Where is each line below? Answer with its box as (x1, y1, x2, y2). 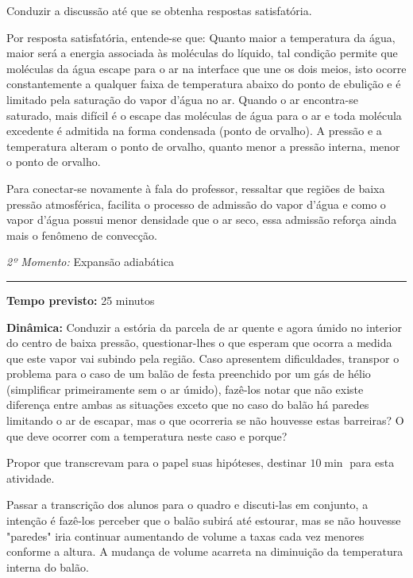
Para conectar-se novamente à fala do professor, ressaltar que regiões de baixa (6, 179, 385, 196)
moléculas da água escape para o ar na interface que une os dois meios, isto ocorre (6, 60, 407, 76)
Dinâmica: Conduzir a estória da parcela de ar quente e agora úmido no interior (6, 318, 402, 335)
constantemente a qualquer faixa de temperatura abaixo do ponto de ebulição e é (6, 75, 401, 92)
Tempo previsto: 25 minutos (6, 291, 155, 308)
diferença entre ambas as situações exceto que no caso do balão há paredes (6, 396, 369, 413)
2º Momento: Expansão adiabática (6, 253, 175, 270)
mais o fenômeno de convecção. (6, 226, 157, 243)
